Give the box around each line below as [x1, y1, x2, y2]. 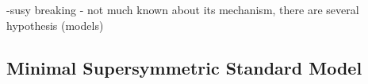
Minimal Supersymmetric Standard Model [6, 55, 362, 79]
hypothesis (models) [6, 16, 104, 33]
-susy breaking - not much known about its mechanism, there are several [6, 2, 359, 17]
